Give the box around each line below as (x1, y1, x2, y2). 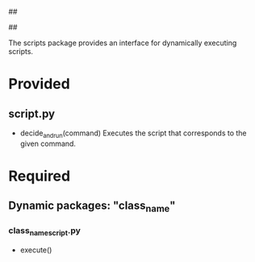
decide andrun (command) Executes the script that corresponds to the (19, 128, 248, 139)
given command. (19, 139, 77, 148)
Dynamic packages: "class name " (8, 199, 176, 214)
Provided (8, 75, 70, 94)
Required (8, 167, 71, 185)
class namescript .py (8, 225, 81, 238)
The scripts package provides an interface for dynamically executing (8, 38, 237, 48)
